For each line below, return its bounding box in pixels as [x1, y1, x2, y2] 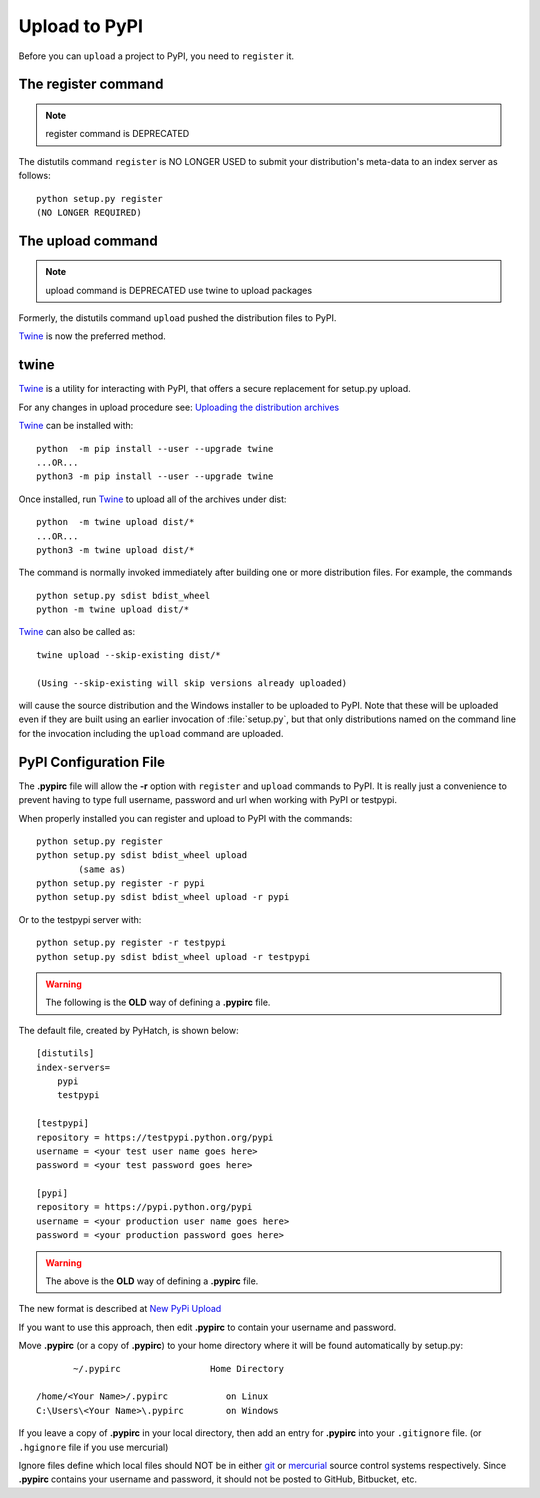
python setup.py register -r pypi [36, 878, 205, 889]
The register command [18, 76, 164, 93]
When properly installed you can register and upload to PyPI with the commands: [18, 812, 353, 824]
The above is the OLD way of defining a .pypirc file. [45, 1275, 259, 1287]
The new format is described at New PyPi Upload [18, 1303, 222, 1315]
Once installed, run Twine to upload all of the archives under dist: [18, 493, 287, 505]
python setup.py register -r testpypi [36, 937, 227, 949]
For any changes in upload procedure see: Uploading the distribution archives [18, 401, 340, 413]
